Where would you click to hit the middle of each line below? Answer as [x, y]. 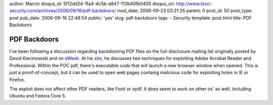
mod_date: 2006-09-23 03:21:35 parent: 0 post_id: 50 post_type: [185, 11]
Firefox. [17, 80]
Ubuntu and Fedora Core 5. [38, 96]
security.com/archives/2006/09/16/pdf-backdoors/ [63, 11]
